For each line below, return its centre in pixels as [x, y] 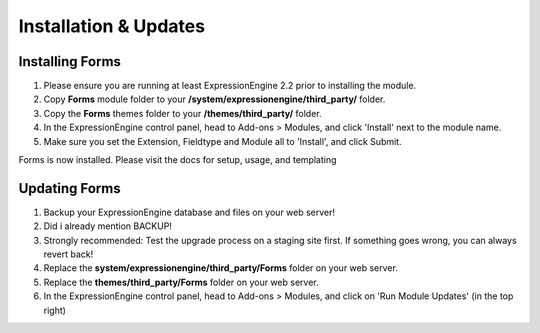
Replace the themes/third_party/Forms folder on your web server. [181, 282]
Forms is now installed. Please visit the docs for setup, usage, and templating [177, 160]
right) [55, 310]
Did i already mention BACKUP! [107, 226]
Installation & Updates [111, 26]
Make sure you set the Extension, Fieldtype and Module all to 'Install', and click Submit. [222, 141]
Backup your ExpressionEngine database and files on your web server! [189, 212]
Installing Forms [70, 61]
